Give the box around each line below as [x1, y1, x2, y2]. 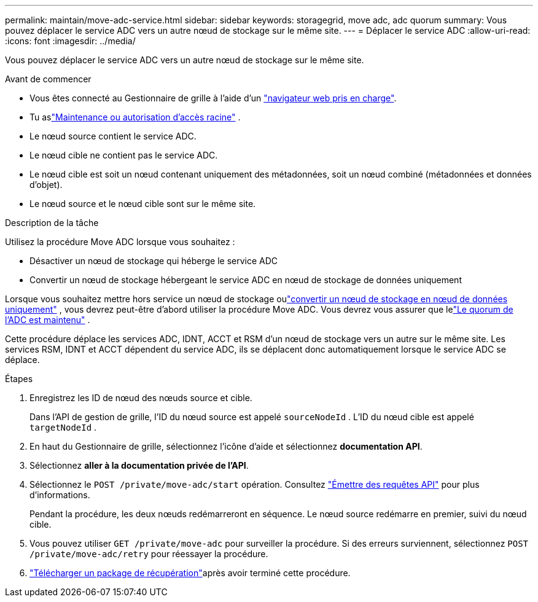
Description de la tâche [5, 217, 99, 228]
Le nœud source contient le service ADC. [29, 131, 197, 141]
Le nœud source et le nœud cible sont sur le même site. [29, 198, 256, 209]
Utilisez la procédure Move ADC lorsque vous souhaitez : [5, 237, 235, 247]
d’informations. [29, 490, 90, 500]
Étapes [5, 373, 33, 384]
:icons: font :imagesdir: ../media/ [5, 36, 136, 46]
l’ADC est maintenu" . [5, 315, 90, 325]
